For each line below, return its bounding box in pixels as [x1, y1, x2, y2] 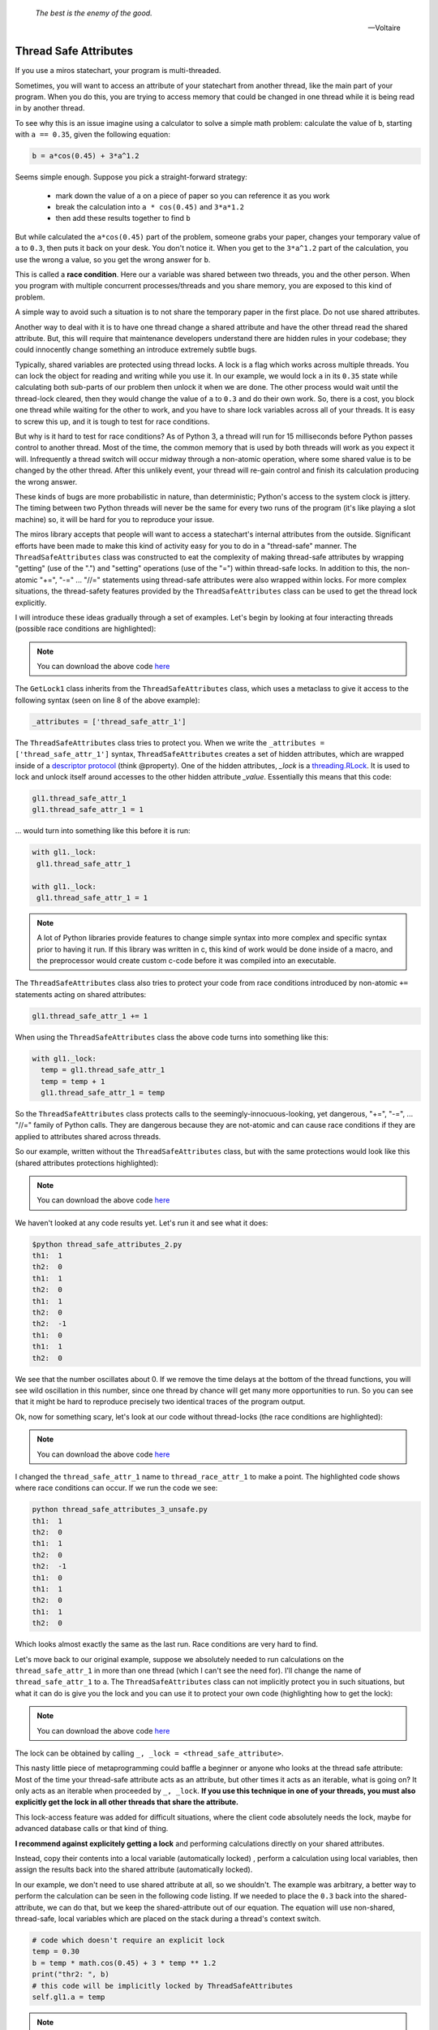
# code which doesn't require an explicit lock [32, 1935, 225, 1945]
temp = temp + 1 [41, 1077, 105, 1086]
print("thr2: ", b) [32, 1970, 109, 1979]
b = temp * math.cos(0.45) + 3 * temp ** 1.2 [32, 1958, 217, 1967]
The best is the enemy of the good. [35, 8, 153, 18]
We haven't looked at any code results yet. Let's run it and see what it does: [15, 1218, 268, 1228]
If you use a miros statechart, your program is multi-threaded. [15, 66, 221, 76]
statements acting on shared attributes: [15, 989, 147, 999]
